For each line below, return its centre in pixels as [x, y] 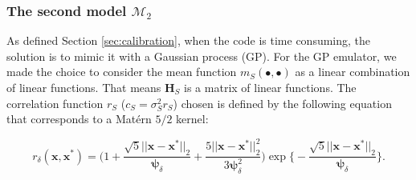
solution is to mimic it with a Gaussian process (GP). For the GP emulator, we [202, 56]
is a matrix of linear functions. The [270, 87]
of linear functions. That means [84, 87]
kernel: [192, 119]
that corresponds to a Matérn [79, 119]
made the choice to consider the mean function [122, 72]
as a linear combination [353, 72]
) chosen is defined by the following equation [282, 103]
